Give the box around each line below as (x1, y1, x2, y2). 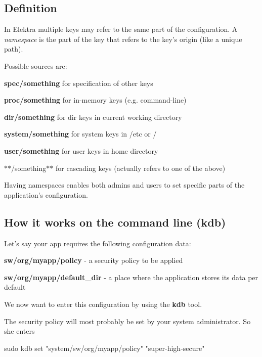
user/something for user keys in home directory (4, 145, 158, 156)
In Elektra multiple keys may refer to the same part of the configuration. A (4, 24, 238, 34)
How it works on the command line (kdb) (4, 214, 226, 230)
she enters (4, 326, 35, 336)
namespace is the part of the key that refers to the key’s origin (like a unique (4, 33, 242, 44)
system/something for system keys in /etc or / (4, 128, 157, 139)
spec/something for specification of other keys (4, 77, 153, 88)
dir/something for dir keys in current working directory (4, 111, 182, 122)
